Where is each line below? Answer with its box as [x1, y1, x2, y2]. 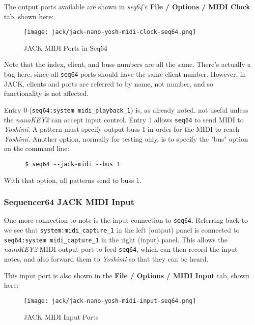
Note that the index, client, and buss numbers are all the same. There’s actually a [4, 59, 251, 69]
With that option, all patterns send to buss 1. [4, 175, 142, 185]
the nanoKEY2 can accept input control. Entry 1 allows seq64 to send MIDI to [4, 114, 244, 124]
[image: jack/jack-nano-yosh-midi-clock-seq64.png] [24, 29, 196, 36]
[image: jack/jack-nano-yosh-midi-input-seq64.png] [24, 297, 196, 304]
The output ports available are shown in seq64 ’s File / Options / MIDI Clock [4, 1, 251, 11]
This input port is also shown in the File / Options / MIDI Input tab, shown [4, 270, 250, 280]
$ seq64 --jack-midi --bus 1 [25, 160, 120, 168]
